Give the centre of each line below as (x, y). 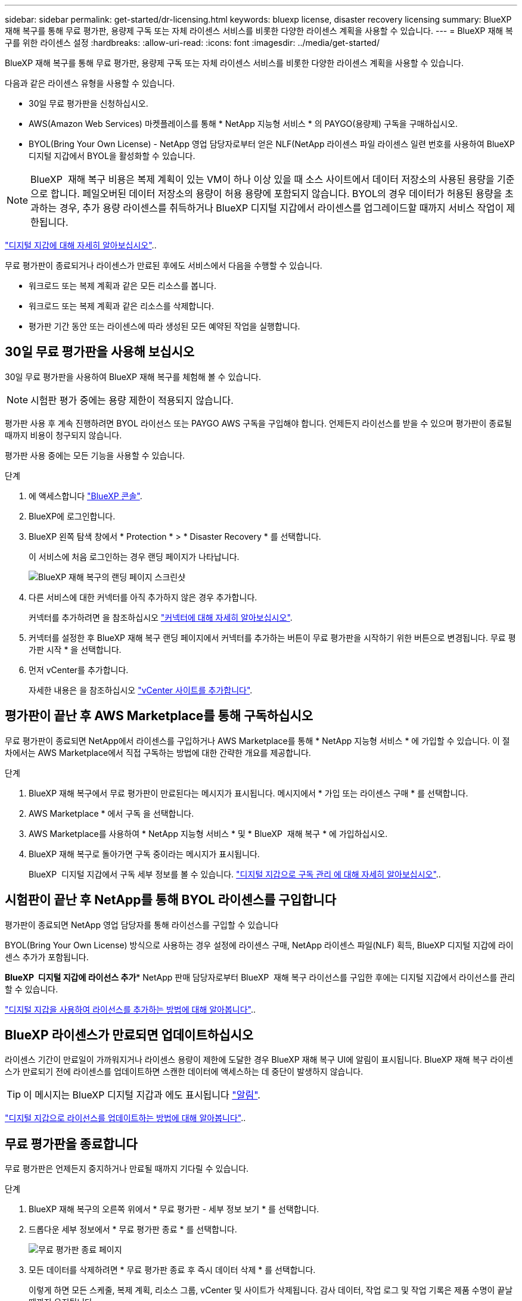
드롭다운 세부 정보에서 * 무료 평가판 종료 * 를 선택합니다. (133, 1230)
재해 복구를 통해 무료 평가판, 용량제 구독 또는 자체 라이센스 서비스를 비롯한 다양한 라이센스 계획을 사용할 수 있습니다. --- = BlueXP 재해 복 (259, 31)
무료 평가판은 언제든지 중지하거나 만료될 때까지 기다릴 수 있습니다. (127, 1169)
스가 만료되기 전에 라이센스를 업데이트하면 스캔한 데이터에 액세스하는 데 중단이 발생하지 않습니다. (184, 1072)
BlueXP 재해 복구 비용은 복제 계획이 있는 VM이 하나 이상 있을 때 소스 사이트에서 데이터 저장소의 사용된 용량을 (262, 179)
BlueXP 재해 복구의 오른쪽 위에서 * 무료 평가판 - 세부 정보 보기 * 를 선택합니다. (174, 1209)
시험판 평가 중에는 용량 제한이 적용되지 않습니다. (132, 400)
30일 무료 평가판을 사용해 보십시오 (100, 352)
